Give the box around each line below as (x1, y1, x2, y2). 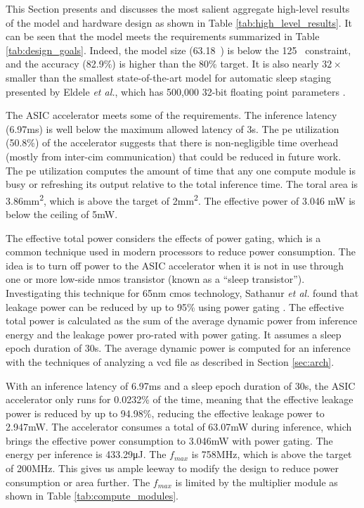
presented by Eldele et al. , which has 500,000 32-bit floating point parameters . (6, 84, 346, 99)
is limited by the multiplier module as (175, 474, 338, 489)
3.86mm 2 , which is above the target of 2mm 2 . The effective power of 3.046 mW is (6, 191, 356, 208)
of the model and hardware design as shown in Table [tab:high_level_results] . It (6, 15, 352, 30)
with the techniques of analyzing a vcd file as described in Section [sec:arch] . (6, 354, 334, 369)
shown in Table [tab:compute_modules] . (6, 488, 178, 503)
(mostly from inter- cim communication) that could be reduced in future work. (6, 148, 342, 163)
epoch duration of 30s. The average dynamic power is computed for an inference (6, 341, 351, 355)
